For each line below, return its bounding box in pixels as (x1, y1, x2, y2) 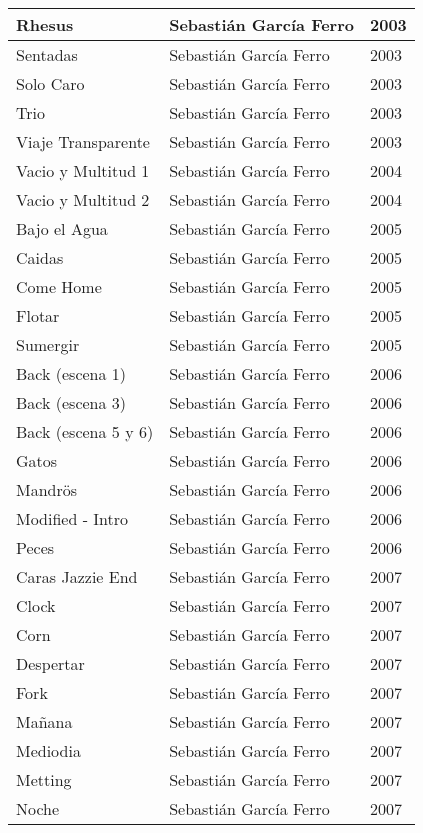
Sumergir (16, 333, 80, 356)
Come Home (16, 275, 102, 298)
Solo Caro (16, 72, 85, 95)
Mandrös (16, 478, 78, 501)
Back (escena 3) (16, 391, 127, 414)
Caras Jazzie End (16, 565, 138, 588)
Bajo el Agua (16, 217, 108, 240)
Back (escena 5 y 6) (16, 420, 154, 443)
